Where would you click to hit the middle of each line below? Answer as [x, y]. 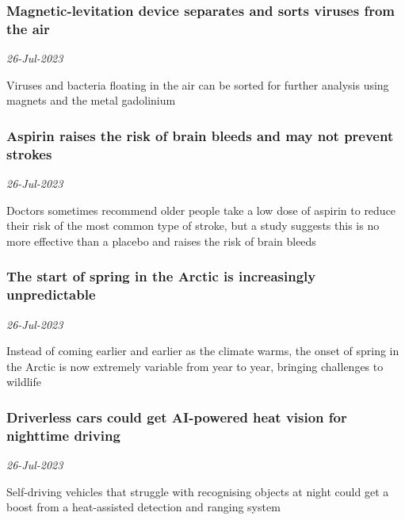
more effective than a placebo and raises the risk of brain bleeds [161, 241]
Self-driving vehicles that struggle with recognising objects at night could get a [198, 491]
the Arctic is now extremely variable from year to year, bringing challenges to [195, 366]
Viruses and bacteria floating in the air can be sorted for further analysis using [198, 84]
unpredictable [51, 294]
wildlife [24, 382]
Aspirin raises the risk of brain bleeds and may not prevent [200, 135]
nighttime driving [63, 435]
